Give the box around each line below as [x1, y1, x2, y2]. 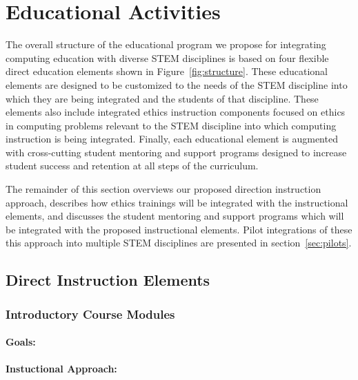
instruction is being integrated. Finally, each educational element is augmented [6, 131, 338, 146]
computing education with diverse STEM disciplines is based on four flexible [6, 50, 329, 65]
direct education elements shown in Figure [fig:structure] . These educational [6, 64, 328, 78]
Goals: [6, 335, 36, 349]
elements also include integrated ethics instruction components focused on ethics [6, 105, 346, 119]
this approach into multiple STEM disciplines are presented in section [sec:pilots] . [6, 235, 352, 250]
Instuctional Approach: [6, 361, 117, 376]
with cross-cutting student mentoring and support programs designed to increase [6, 145, 347, 159]
